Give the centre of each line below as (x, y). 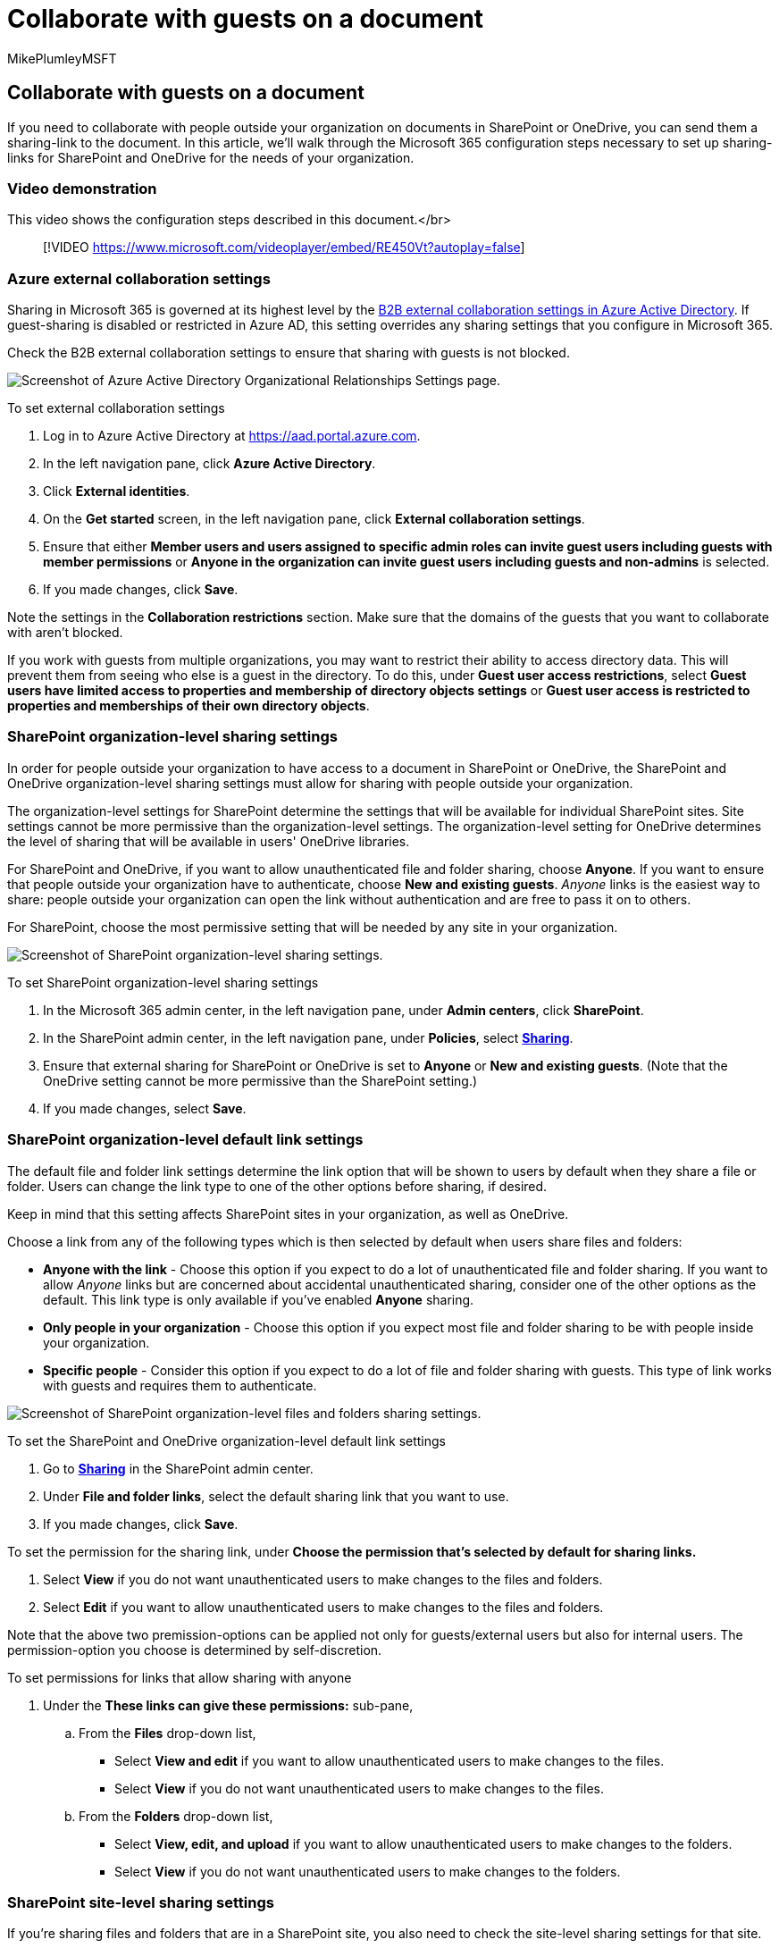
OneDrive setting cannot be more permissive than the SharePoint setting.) (260, 1080)
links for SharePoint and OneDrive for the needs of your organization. (211, 157)
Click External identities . (117, 491)
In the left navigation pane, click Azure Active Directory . (209, 464)
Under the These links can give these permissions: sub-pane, (228, 1705)
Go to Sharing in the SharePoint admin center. (178, 1468)
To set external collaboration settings (116, 408)
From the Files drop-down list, (168, 1733)
